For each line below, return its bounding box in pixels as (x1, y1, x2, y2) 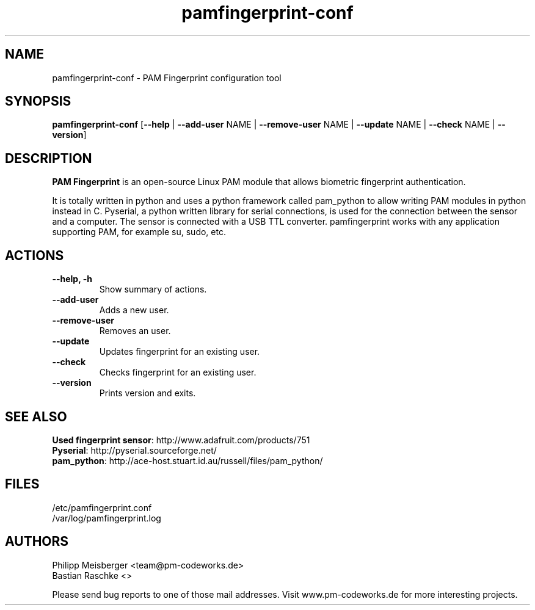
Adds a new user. (99, 305, 169, 316)
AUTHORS (5, 534, 69, 550)
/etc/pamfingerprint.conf (52, 502, 152, 513)
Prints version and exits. (99, 388, 196, 399)
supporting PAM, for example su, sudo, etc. (52, 227, 226, 238)
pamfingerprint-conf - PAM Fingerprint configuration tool (52, 72, 282, 83)
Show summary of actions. (99, 284, 207, 295)
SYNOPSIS (5, 93, 71, 109)
